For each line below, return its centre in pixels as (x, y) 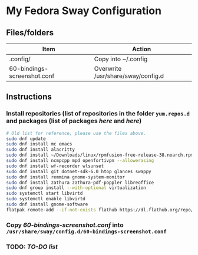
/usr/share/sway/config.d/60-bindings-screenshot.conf (86, 231)
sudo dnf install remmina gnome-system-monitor (66, 177)
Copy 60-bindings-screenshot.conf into (65, 225)
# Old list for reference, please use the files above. (76, 133)
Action (142, 49)
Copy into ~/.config (121, 59)
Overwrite (108, 69)
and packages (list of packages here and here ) (74, 121)
